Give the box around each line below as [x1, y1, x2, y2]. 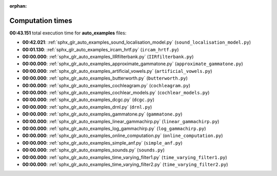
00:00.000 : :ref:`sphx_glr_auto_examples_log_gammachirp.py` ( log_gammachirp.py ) [22, 125, 206, 131]
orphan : [9, 3, 27, 9]
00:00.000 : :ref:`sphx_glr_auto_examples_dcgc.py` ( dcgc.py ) [22, 96, 155, 103]
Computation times [9, 16, 72, 25]
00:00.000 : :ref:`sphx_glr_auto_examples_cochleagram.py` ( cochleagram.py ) [22, 82, 191, 88]
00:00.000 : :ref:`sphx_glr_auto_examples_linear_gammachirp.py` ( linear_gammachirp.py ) [22, 118, 220, 124]
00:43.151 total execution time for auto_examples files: [9, 30, 127, 36]
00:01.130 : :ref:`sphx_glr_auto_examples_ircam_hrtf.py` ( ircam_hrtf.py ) [22, 46, 179, 52]
